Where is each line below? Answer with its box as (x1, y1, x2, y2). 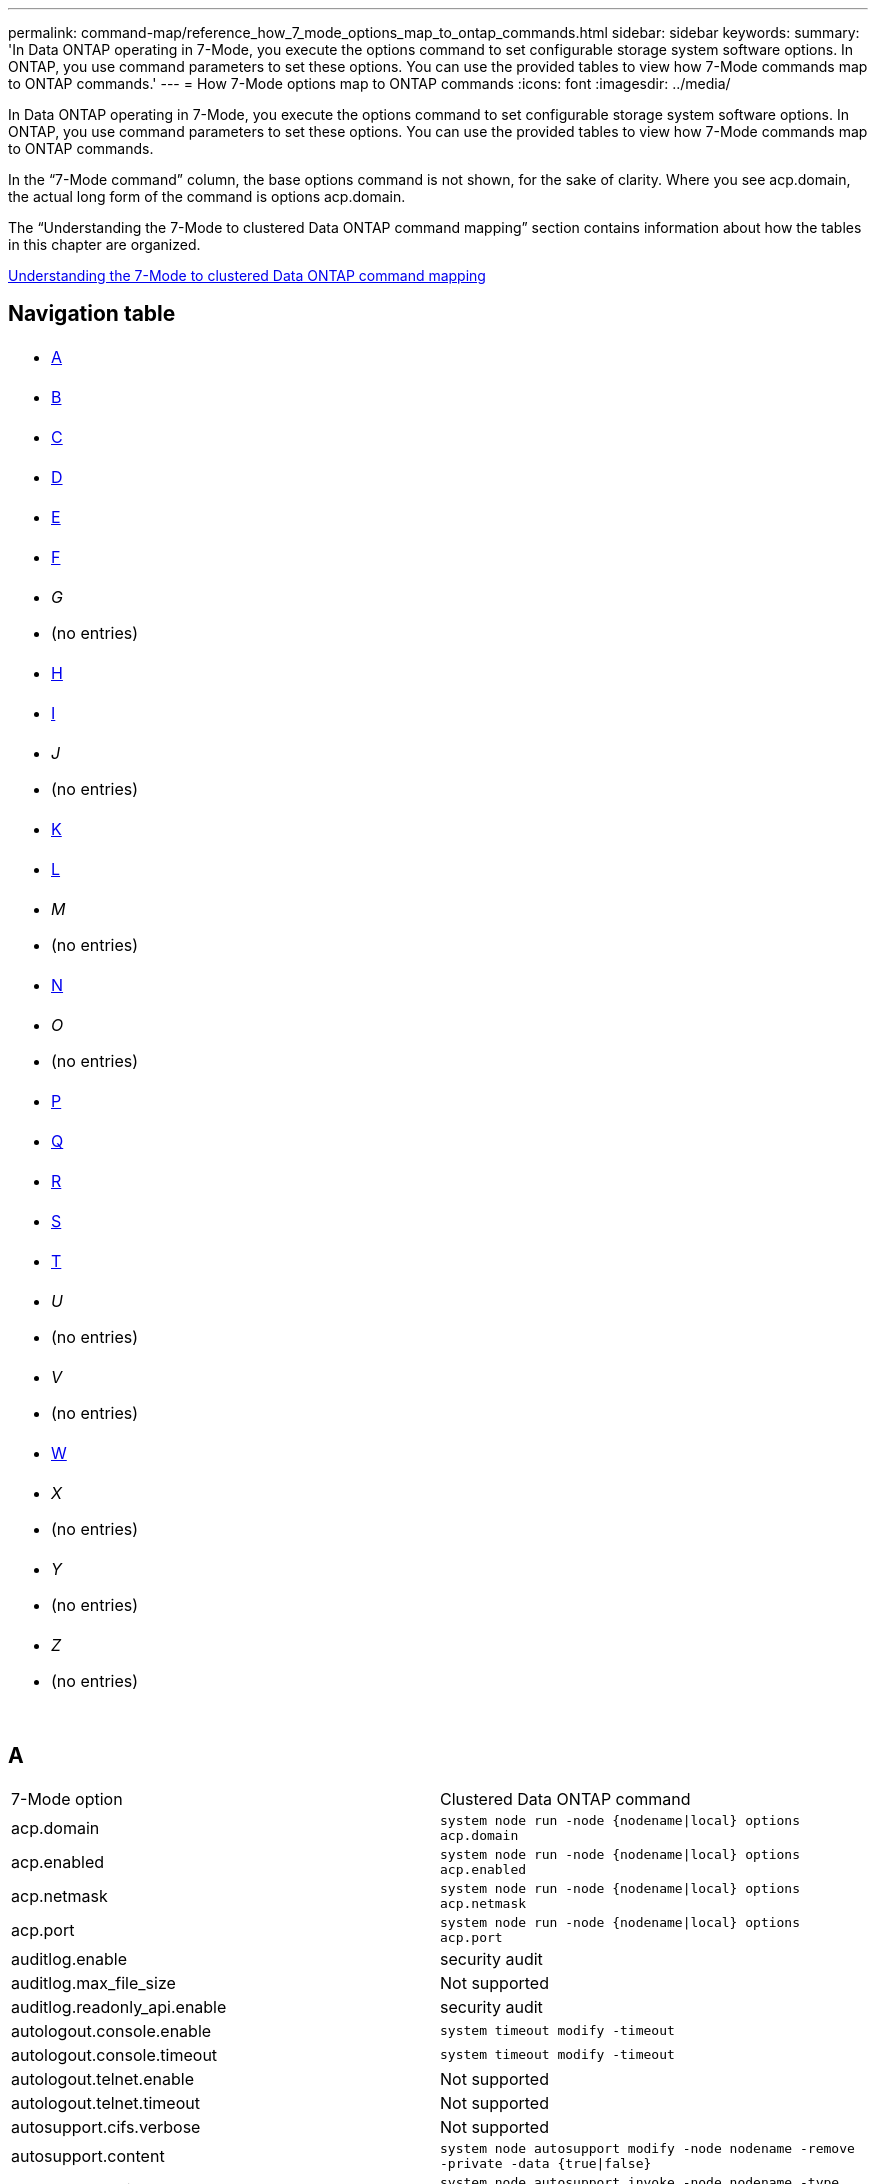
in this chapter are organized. (8, 236, 201, 253)
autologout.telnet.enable (11, 2068, 194, 2089)
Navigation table (8, 301, 176, 327)
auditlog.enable (11, 1948, 128, 1969)
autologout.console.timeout (11, 2044, 218, 2065)
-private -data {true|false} (440, 2155, 652, 2171)
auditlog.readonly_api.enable (11, 1996, 227, 2017)
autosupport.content (11, 2145, 165, 2166)
